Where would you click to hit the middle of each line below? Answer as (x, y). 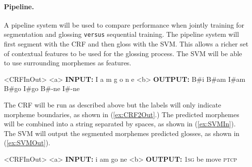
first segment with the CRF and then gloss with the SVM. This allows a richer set (126, 44)
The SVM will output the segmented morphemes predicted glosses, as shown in (122, 133)
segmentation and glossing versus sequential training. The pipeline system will (122, 34)
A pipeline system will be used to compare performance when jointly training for (124, 24)
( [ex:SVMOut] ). (27, 143)
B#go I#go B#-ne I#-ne (42, 88)
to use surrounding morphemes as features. (68, 63)
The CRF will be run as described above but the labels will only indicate (113, 105)
